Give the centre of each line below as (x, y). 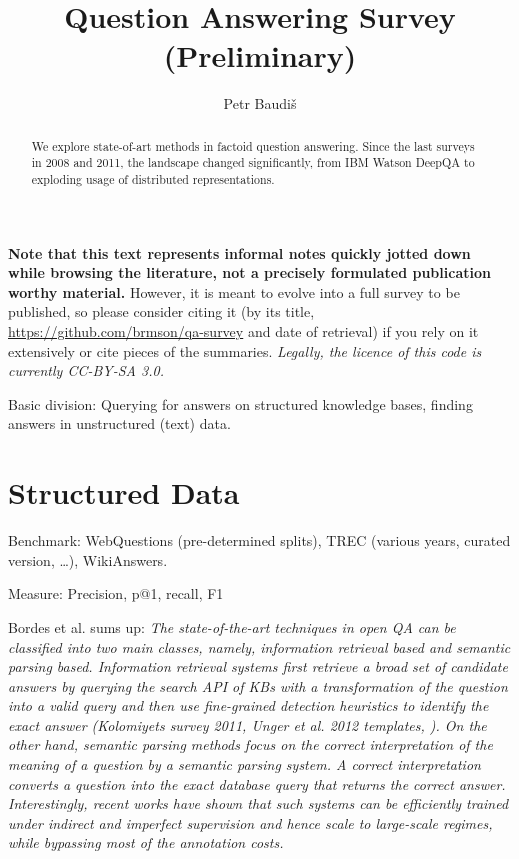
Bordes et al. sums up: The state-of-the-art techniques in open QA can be (232, 626)
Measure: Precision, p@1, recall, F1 (116, 593)
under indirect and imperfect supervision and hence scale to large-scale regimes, (250, 822)
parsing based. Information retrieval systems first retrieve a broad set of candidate (258, 666)
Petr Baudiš (260, 103)
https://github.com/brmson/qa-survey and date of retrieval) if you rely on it (243, 331)
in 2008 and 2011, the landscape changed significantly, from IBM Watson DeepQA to (253, 162)
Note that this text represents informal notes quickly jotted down (239, 252)
